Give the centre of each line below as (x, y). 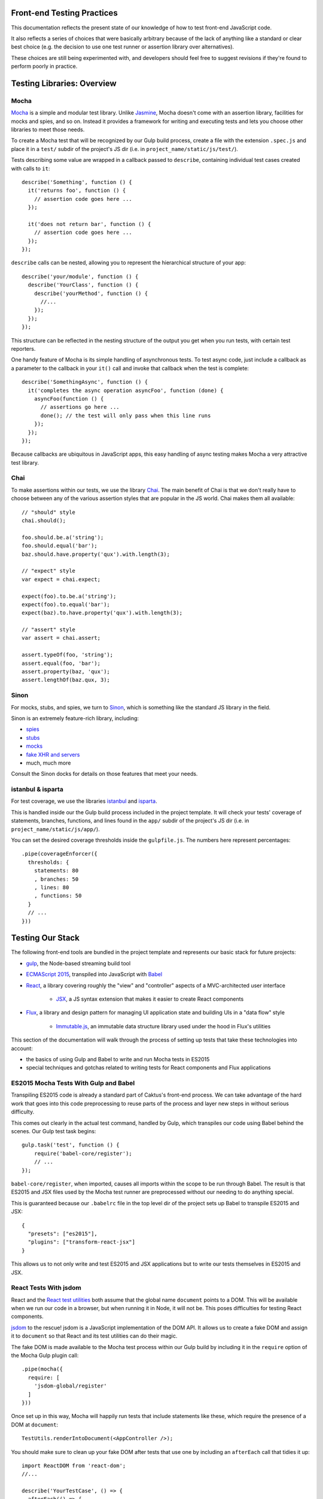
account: (22, 1048)
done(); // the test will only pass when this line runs (126, 416)
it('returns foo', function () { (77, 191)
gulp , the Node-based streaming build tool (78, 963)
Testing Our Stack (45, 938)
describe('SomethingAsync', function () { (85, 382)
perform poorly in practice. (44, 67)
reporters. (23, 349)
